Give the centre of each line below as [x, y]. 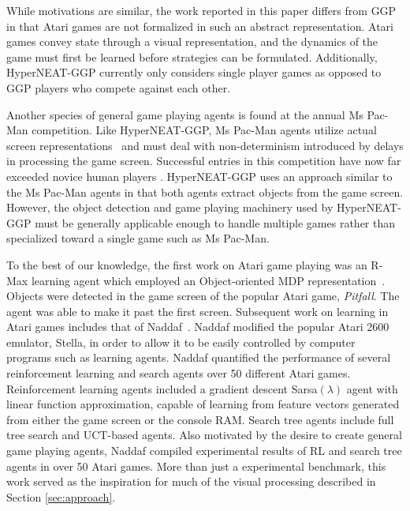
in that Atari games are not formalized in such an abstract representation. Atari [200, 26]
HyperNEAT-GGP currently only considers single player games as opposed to [194, 72]
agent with [372, 388]
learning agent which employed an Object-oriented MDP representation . [208, 280]
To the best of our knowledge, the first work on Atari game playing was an [187, 264]
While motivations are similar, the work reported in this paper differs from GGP [201, 10]
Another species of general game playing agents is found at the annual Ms [185, 114]
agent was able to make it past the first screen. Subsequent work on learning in [198, 311]
